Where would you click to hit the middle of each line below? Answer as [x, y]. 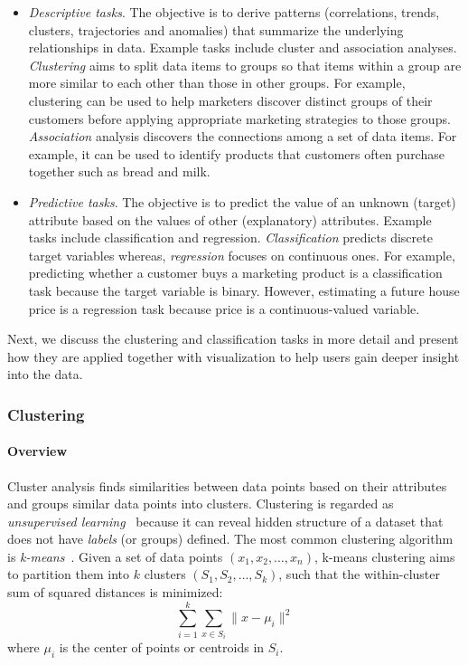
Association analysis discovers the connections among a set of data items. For [243, 136]
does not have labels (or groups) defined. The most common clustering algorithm [230, 539]
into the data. [45, 374]
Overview [37, 451]
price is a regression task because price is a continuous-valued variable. [224, 308]
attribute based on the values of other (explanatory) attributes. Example [230, 219]
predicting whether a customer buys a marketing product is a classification [235, 273]
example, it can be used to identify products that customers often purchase [236, 153]
